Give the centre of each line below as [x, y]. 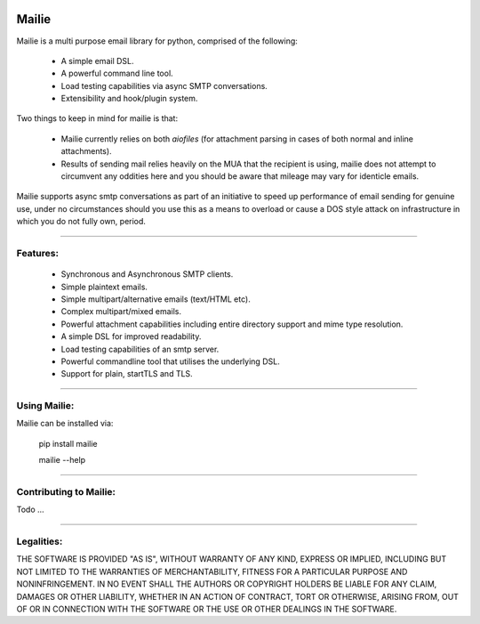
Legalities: [40, 541]
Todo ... [30, 510]
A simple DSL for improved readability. [131, 336]
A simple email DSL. [97, 61]
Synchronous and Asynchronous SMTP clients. [147, 274]
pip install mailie [68, 443]
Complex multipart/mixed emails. [121, 312]
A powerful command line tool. [117, 73]
